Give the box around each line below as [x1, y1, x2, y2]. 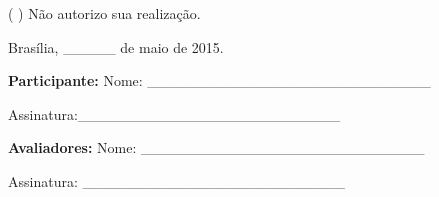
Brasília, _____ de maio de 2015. [8, 36, 224, 57]
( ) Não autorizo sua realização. [8, 3, 201, 23]
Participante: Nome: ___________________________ [8, 70, 431, 91]
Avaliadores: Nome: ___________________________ [8, 137, 425, 158]
